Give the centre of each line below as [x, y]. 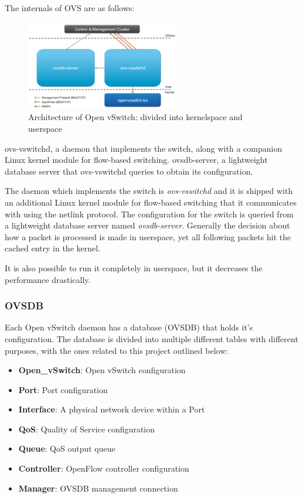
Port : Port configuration [63, 389]
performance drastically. [48, 279]
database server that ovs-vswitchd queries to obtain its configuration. [129, 171]
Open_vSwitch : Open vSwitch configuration [102, 370]
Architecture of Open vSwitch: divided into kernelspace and [135, 117]
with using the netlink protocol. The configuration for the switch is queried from [149, 214]
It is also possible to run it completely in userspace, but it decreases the [134, 267]
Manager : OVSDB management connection [98, 488]
